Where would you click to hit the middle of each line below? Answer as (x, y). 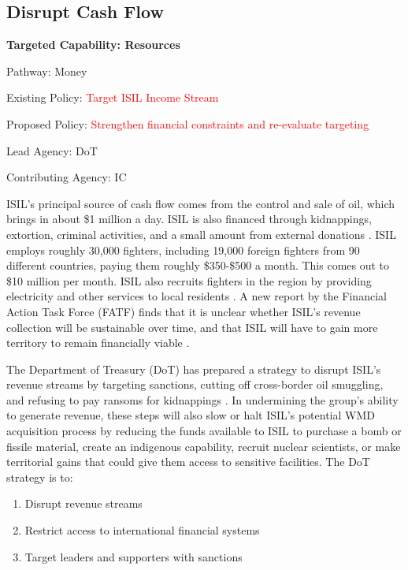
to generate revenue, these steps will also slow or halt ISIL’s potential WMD (191, 415)
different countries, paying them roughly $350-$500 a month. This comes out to (198, 265)
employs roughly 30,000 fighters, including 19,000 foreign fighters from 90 (183, 250)
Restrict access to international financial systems (142, 530)
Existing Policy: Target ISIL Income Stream (113, 97)
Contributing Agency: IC (67, 177)
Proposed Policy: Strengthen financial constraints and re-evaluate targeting (188, 123)
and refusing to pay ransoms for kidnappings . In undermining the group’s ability (202, 399)
